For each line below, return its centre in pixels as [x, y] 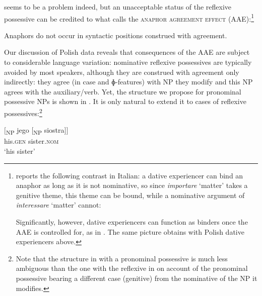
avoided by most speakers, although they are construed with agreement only [122, 72]
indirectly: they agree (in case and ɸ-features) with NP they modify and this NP [128, 82]
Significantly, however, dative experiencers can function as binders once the [132, 221]
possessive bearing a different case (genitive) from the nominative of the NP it [137, 278]
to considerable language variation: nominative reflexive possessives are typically [128, 62]
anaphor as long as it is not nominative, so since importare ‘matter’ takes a [132, 185]
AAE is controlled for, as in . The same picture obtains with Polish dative [130, 231]
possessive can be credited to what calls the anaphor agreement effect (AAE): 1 [129, 18]
